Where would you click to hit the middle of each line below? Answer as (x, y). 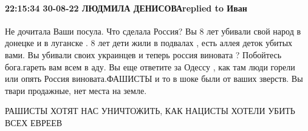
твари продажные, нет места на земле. (76, 90)
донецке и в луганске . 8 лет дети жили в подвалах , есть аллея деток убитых (149, 43)
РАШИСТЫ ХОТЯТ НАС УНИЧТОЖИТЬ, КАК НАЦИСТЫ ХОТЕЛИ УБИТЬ (150, 111)
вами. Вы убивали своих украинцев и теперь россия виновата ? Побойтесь (143, 54)
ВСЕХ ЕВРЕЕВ (34, 122)
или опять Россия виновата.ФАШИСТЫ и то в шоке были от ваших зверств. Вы (154, 79)
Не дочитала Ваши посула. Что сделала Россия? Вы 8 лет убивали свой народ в (153, 31)
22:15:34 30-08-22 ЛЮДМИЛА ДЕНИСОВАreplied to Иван (126, 8)
